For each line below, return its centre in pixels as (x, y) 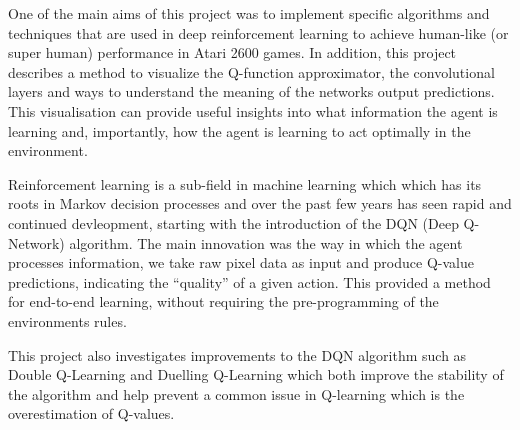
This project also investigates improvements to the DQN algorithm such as (237, 354)
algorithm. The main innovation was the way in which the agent (266, 242)
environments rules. (67, 320)
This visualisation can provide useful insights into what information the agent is (253, 110)
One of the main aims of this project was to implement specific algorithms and (249, 13)
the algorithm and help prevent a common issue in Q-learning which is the (236, 393)
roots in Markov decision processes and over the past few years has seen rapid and (260, 203)
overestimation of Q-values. (91, 413)
